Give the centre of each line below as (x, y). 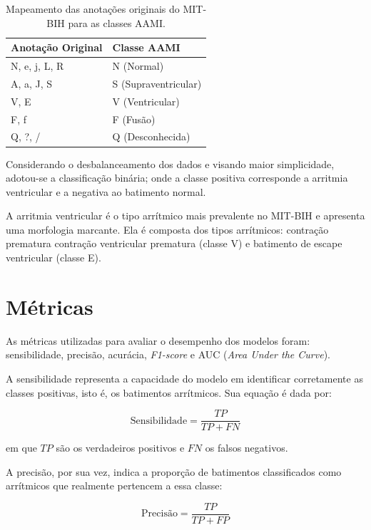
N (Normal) (138, 66)
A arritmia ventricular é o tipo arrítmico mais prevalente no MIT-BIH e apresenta (185, 215)
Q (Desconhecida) (151, 136)
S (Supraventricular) (157, 83)
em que (21, 448)
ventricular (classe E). (54, 258)
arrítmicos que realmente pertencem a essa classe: (114, 485)
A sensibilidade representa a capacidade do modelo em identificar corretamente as (184, 378)
